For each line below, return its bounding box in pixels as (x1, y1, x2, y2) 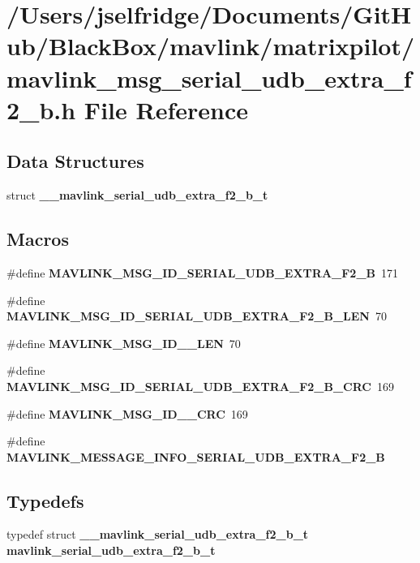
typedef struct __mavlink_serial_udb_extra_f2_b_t (6, 526, 309, 543)
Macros (6, 226, 69, 251)
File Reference (84, 92, 248, 126)
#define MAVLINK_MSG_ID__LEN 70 (6, 334, 241, 351)
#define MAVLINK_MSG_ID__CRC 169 (6, 405, 248, 422)
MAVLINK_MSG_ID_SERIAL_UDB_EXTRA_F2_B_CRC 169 (6, 377, 395, 394)
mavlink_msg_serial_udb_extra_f (6, 61, 412, 94)
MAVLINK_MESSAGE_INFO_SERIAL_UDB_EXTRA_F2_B (6, 448, 385, 465)
